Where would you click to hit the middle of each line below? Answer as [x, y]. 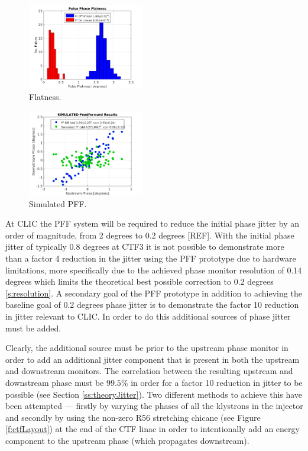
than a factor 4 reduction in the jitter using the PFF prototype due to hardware [151, 258]
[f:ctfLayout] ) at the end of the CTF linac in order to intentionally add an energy [153, 429]
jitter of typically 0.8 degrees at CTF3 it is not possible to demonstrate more [145, 247]
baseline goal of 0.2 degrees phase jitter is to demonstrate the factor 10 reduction [152, 305]
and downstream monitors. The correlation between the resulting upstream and [149, 371]
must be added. [33, 328]
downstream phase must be [55, 383]
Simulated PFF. [58, 203]
